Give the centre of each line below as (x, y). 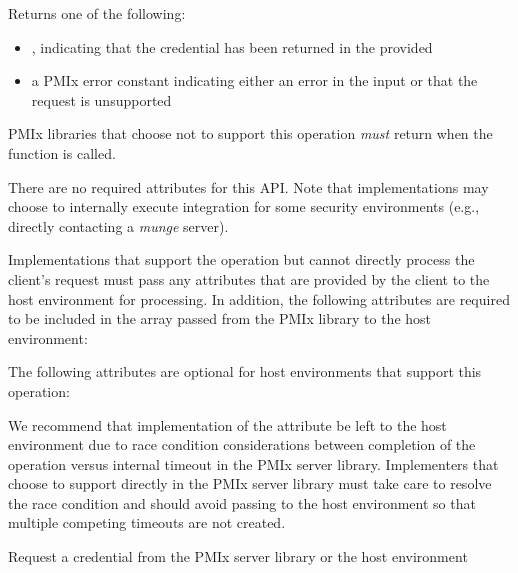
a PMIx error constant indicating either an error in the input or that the (254, 80)
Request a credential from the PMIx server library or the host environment (238, 556)
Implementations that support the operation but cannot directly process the (241, 259)
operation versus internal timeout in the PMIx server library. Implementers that (253, 463)
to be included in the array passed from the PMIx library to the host (220, 318)
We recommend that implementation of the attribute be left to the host (227, 424)
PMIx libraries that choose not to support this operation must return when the (250, 133)
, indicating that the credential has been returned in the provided (232, 46)
